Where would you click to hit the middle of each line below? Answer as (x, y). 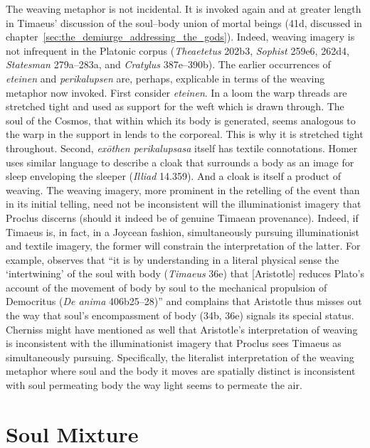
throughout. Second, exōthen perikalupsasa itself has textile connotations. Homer (182, 148)
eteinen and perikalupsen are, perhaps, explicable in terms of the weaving (165, 78)
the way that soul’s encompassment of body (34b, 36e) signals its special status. (180, 315)
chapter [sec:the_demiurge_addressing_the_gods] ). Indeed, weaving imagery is (180, 37)
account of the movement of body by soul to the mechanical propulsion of (166, 287)
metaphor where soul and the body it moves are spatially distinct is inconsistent (181, 371)
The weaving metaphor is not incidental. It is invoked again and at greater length (184, 9)
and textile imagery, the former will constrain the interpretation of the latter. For (183, 246)
